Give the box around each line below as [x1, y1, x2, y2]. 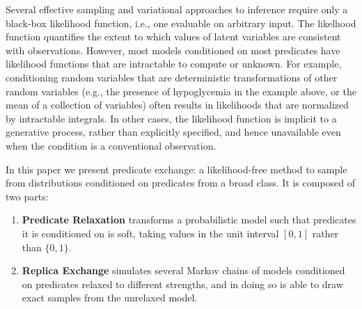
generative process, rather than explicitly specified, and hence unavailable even [6, 125, 341, 139]
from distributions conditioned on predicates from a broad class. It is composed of [6, 175, 356, 190]
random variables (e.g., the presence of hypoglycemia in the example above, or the [6, 84, 356, 98]
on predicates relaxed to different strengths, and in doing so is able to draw [22, 276, 343, 291]
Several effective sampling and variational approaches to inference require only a [6, 2, 348, 16]
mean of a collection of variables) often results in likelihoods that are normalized [6, 97, 349, 112]
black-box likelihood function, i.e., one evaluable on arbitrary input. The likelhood [6, 15, 356, 30]
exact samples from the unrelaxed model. [22, 290, 198, 305]
